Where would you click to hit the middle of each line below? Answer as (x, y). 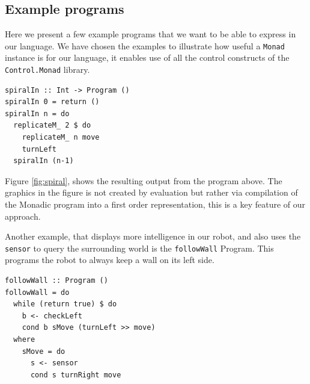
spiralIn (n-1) (44, 161)
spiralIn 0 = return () (52, 102)
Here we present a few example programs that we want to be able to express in (150, 34)
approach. (23, 216)
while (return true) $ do (65, 304)
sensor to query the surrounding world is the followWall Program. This (139, 248)
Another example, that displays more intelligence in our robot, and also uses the (153, 236)
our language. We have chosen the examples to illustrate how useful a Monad (145, 45)
